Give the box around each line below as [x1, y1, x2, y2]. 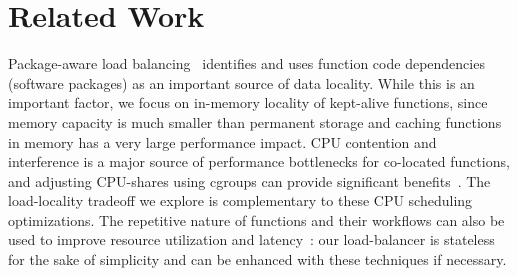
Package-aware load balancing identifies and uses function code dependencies [8, 53, 485, 74]
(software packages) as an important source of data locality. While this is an [8, 72, 475, 93]
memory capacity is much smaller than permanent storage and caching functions [8, 111, 502, 132]
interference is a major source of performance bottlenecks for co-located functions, [8, 151, 510, 172]
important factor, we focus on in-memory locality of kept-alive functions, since [8, 92, 488, 113]
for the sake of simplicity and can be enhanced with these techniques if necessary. [8, 249, 507, 270]
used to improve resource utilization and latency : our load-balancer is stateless [8, 229, 495, 250]
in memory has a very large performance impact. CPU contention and [8, 131, 437, 152]
